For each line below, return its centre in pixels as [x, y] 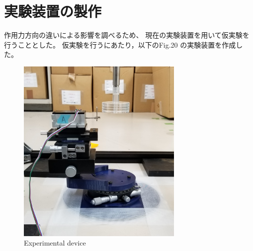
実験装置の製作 [53, 11]
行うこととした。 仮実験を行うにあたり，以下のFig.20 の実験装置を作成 [120, 44]
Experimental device [55, 243]
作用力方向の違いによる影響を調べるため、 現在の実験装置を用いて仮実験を [127, 35]
